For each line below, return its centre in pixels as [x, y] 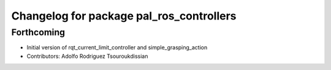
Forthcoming [38, 32]
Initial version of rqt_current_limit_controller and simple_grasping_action [117, 47]
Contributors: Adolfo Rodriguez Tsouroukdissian [87, 56]
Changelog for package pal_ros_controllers [124, 16]
